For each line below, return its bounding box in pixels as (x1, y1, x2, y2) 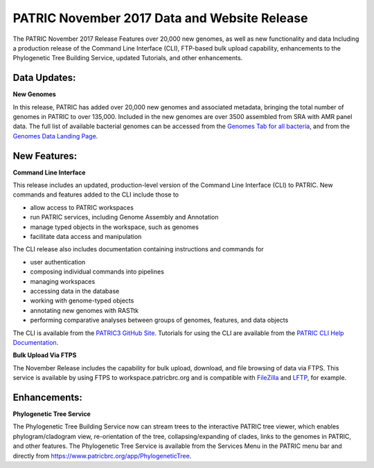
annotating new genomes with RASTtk (30, 306, 139, 314)
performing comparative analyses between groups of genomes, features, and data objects (30, 316, 289, 325)
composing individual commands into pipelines (30, 267, 164, 276)
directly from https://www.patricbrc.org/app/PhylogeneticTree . (12, 451, 192, 460)
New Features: (12, 150, 78, 162)
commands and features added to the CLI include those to (12, 190, 179, 199)
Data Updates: (12, 72, 76, 84)
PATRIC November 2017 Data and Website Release (12, 10, 308, 26)
